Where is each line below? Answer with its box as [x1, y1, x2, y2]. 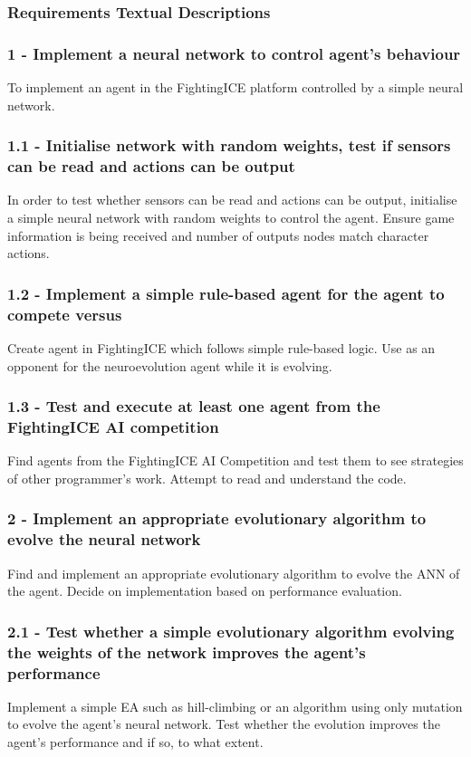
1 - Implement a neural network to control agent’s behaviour [7, 42, 461, 64]
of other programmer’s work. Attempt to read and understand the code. [7, 468, 407, 487]
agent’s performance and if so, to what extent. [7, 733, 264, 751]
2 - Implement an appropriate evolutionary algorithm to [7, 507, 427, 530]
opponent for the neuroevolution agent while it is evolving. [7, 356, 332, 375]
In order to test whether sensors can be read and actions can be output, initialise [7, 190, 457, 209]
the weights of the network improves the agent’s [7, 640, 366, 663]
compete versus [7, 302, 122, 325]
